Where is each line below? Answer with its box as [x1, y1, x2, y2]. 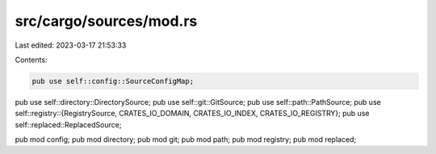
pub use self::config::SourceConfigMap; [31, 77, 194, 85]
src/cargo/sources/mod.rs [15, 12, 198, 30]
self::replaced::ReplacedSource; [15, 119, 122, 129]
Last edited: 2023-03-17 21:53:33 [15, 40, 127, 50]
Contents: [15, 55, 48, 65]
